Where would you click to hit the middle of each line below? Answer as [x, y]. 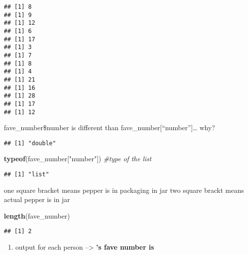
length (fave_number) [37, 215]
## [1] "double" [30, 143]
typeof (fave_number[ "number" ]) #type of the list [78, 159]
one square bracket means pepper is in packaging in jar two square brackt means [124, 190]
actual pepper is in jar [37, 199]
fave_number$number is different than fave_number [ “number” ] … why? [109, 127]
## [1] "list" [27, 175]
